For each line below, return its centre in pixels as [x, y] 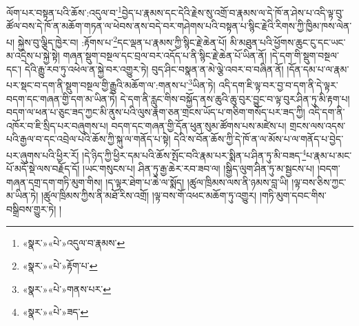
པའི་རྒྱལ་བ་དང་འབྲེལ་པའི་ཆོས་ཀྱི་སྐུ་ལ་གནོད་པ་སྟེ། [89, 139]
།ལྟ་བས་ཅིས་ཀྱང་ [319, 182]
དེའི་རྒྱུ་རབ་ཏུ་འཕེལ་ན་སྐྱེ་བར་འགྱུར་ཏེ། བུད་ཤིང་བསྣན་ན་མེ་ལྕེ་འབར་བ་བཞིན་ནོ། [154, 69]
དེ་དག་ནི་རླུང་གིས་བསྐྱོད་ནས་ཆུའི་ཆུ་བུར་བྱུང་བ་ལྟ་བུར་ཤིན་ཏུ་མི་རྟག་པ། [235, 98]
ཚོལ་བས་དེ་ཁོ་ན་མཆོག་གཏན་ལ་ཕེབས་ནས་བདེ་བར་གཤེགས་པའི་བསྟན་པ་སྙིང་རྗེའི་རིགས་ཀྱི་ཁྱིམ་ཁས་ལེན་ [179, 26]
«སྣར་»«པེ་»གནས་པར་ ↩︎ [66, 288]
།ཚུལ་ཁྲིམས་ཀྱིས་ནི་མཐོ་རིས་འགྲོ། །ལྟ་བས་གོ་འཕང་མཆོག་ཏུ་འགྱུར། [149, 195]
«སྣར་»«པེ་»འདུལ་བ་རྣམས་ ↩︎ [74, 242]
